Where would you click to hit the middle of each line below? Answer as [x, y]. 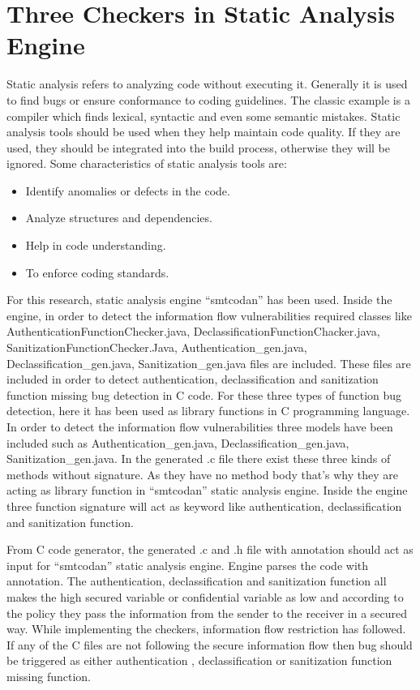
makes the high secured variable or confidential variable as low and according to [205, 596]
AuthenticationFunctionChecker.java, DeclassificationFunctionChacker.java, [193, 331]
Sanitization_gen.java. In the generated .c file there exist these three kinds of [199, 459]
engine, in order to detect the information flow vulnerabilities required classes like [209, 315]
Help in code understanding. [96, 245]
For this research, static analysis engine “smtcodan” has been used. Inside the [199, 300]
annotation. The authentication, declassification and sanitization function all [197, 581]
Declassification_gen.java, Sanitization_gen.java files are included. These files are [209, 363]
